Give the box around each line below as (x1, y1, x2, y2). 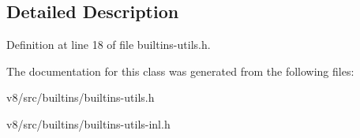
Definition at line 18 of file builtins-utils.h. (6, 36, 211, 53)
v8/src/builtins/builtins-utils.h (6, 89, 155, 106)
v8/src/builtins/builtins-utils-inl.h (6, 115, 171, 132)
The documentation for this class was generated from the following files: (6, 62, 354, 79)
